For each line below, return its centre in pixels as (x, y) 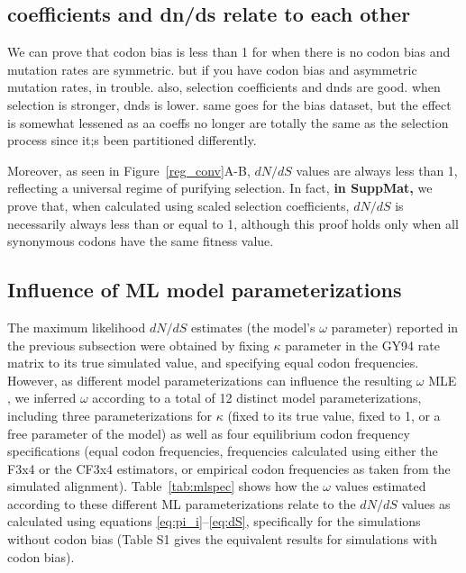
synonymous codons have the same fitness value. (141, 241)
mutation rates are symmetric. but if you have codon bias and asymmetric (212, 69)
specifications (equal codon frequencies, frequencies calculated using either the (223, 451)
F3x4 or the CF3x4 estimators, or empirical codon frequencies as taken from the (229, 468)
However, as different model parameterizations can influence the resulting (210, 380)
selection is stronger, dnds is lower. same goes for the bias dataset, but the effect (229, 104)
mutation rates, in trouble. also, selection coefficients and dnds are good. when (224, 87)
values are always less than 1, (377, 170)
